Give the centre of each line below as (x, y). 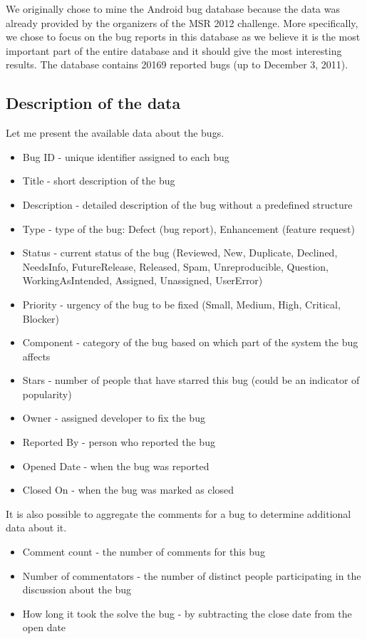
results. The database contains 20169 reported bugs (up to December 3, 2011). (177, 64)
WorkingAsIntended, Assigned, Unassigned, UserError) (143, 280)
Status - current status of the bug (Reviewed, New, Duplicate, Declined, (180, 253)
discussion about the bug (77, 589)
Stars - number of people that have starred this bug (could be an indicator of (191, 380)
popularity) (47, 394)
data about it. (36, 528)
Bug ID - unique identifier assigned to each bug (126, 156)
